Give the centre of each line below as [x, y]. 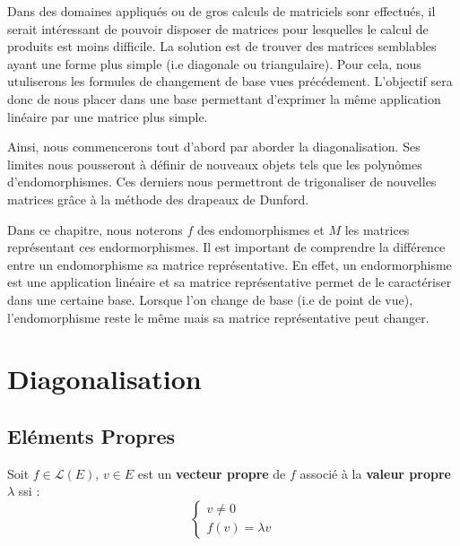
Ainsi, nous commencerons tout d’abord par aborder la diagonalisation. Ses [214, 147]
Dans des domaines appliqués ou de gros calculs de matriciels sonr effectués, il [221, 11]
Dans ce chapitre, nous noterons [95, 229]
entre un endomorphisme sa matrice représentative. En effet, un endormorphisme [230, 264]
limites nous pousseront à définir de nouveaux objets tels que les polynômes [215, 164]
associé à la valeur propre [375, 473]
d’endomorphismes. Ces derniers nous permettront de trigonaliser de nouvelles [222, 182]
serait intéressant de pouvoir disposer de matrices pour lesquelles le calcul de [218, 28]
